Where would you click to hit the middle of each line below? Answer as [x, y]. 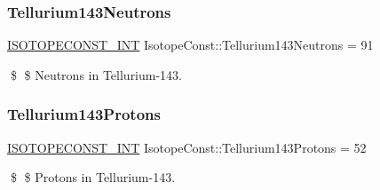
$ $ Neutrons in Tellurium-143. [96, 74]
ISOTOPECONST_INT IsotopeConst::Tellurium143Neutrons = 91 [190, 45]
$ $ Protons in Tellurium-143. [93, 177]
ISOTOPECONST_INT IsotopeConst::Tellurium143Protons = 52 [187, 147]
